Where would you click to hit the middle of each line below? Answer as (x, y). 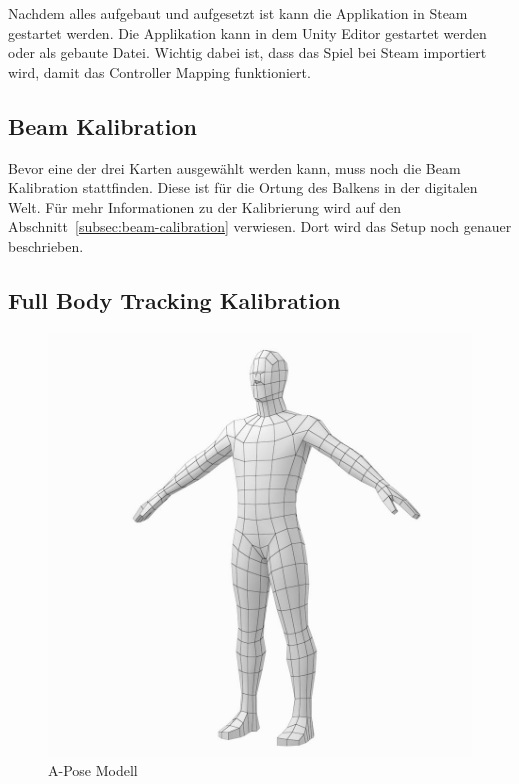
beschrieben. (46, 245)
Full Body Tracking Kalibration (174, 299)
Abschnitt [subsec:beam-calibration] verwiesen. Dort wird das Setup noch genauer (260, 226)
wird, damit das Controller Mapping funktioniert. (159, 71)
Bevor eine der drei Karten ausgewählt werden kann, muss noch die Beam (234, 167)
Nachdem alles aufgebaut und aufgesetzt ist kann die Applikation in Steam (238, 13)
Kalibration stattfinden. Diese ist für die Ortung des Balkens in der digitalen (243, 187)
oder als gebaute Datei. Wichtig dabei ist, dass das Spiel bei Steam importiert (247, 52)
